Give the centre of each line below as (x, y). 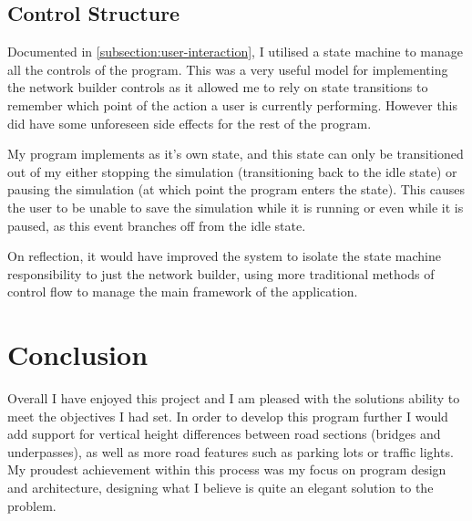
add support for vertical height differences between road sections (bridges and (224, 434)
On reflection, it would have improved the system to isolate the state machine (224, 256)
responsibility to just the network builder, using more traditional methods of (221, 273)
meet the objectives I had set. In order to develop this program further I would (228, 416)
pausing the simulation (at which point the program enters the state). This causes (236, 189)
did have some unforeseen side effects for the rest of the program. (190, 123)
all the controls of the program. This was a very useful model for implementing (228, 69)
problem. (32, 505)
